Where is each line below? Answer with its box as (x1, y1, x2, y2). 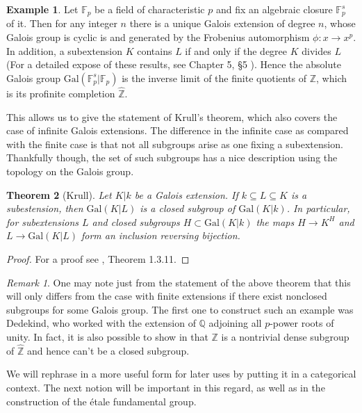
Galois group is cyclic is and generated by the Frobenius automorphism (6, 30, 310, 44)
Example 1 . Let (6, 2, 79, 16)
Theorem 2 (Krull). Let (6, 187, 112, 202)
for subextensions (6, 214, 79, 229)
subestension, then (6, 201, 83, 216)
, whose (324, 16, 356, 31)
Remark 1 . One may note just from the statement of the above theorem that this (6, 275, 351, 289)
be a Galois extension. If (134, 187, 238, 202)
